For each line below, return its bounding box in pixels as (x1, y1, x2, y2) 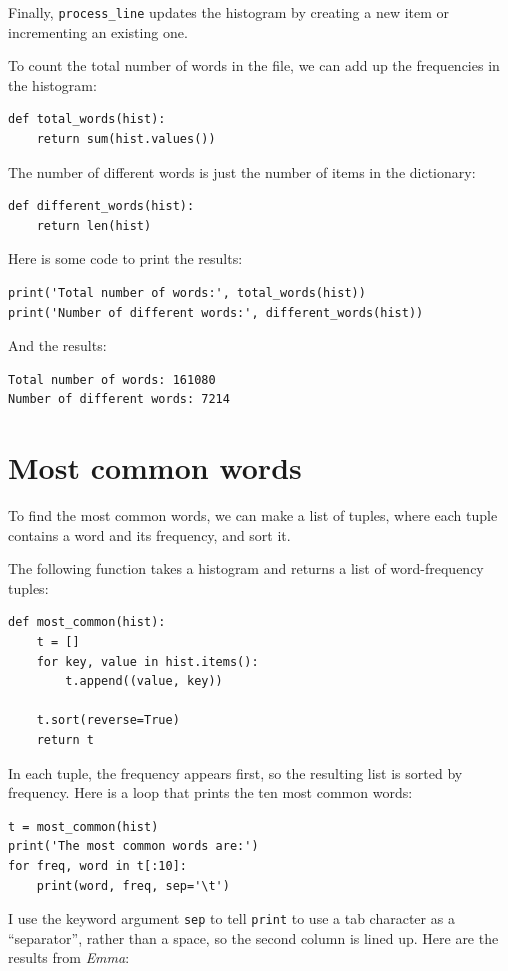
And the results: (8, 335, 107, 356)
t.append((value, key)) (65, 674, 223, 689)
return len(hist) (36, 218, 152, 233)
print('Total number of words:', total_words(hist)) (8, 286, 366, 300)
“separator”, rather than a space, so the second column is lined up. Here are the (8, 927, 499, 948)
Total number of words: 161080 (8, 372, 216, 387)
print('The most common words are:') (8, 839, 259, 854)
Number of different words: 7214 (8, 392, 230, 407)
